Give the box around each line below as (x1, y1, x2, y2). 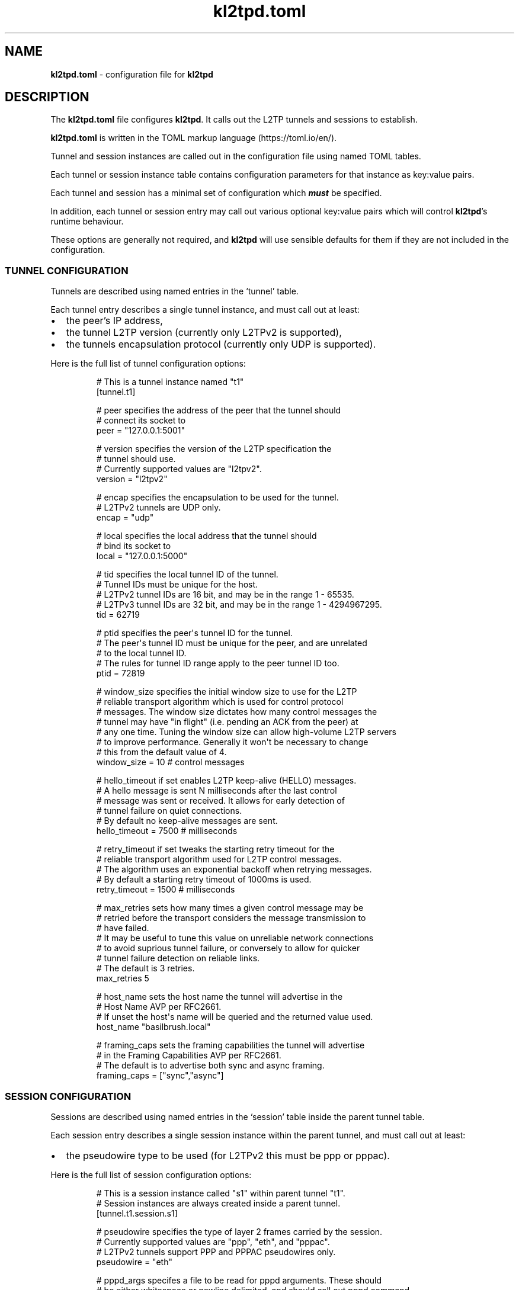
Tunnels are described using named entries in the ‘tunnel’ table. (50, 286, 299, 297)
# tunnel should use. (96, 454, 176, 464)
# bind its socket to (96, 541, 171, 551)
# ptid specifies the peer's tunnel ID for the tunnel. (96, 628, 293, 638)
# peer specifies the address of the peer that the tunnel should (96, 405, 341, 416)
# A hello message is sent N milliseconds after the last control (96, 785, 337, 796)
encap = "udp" (96, 512, 154, 523)
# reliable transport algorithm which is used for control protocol (96, 697, 344, 707)
